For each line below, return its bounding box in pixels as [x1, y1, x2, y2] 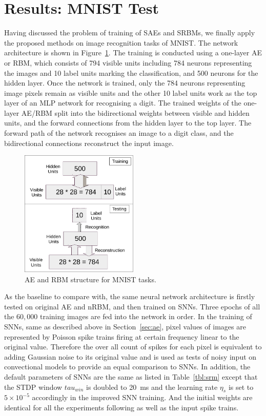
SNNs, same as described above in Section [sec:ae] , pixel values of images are [4, 321, 246, 331]
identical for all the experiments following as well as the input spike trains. [4, 402, 239, 412]
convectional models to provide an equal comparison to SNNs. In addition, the [4, 361, 251, 372]
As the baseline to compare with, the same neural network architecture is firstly [4, 291, 255, 302]
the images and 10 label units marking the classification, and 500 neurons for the [4, 67, 258, 78]
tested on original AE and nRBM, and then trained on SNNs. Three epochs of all [4, 301, 260, 311]
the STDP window [4, 381, 63, 392]
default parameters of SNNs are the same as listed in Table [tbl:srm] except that [4, 371, 258, 382]
